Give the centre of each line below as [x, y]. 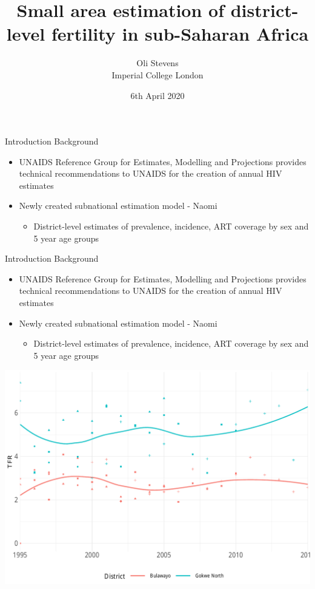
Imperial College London [157, 74]
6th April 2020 [157, 95]
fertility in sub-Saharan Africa [180, 34]
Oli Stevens [157, 63]
